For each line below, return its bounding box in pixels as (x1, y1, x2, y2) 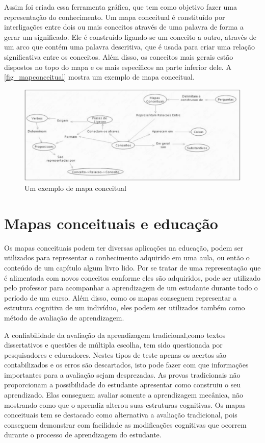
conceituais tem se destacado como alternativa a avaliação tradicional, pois (4, 409, 237, 420)
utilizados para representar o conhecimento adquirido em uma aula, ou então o (4, 252, 250, 263)
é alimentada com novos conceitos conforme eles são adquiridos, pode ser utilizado (4, 272, 260, 283)
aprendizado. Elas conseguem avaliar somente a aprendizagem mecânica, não (4, 389, 244, 400)
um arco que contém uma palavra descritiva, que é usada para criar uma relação (4, 41, 255, 52)
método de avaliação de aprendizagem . (4, 312, 124, 323)
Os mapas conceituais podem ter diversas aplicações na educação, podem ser (4, 242, 244, 253)
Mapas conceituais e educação (4, 212, 218, 233)
